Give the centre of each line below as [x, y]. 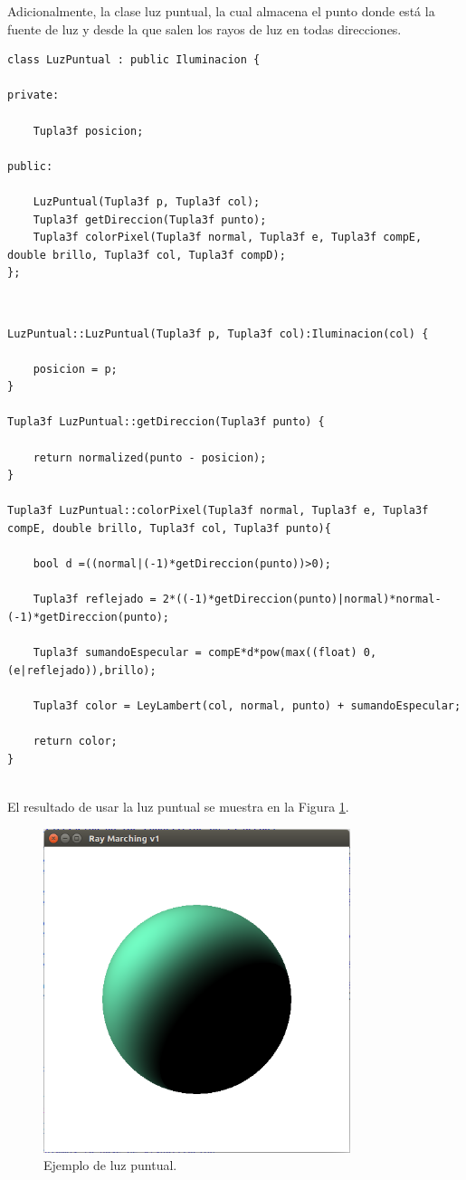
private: [33, 95]
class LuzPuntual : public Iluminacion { [134, 60]
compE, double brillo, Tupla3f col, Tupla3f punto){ [169, 529]
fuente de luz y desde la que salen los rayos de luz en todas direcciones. [204, 29]
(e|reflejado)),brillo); [82, 670]
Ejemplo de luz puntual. [110, 1165]
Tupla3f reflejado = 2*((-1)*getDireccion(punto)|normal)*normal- [237, 600]
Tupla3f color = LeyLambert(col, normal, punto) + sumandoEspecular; [247, 705]
